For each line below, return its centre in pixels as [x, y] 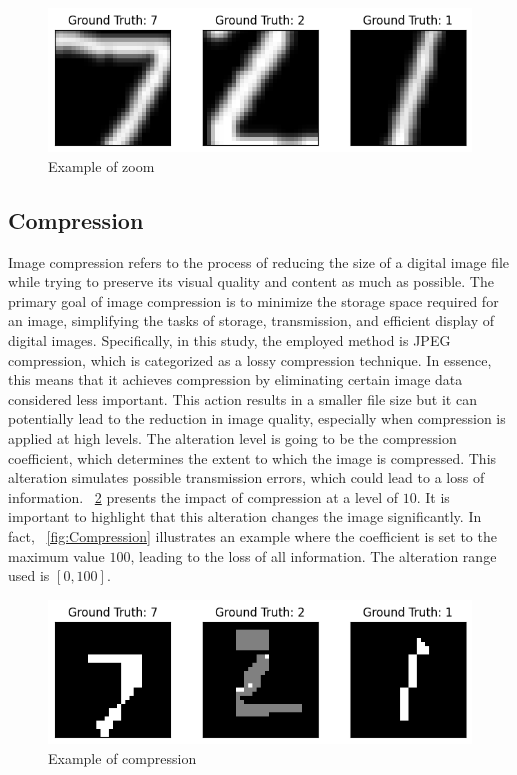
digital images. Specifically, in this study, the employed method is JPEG [229, 340]
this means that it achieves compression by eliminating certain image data [235, 379]
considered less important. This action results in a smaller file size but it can [242, 398]
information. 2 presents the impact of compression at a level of [203, 496]
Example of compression [122, 757]
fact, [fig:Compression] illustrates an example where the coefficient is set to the [252, 536]
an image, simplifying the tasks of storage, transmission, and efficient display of [251, 320]
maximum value [56, 555]
